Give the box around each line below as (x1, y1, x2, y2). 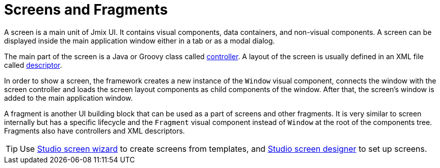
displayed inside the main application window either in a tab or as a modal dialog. (4, 36, 275, 45)
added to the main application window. (4, 93, 133, 102)
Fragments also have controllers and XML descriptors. (4, 126, 185, 135)
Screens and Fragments (4, 1, 168, 18)
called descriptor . (4, 60, 62, 69)
